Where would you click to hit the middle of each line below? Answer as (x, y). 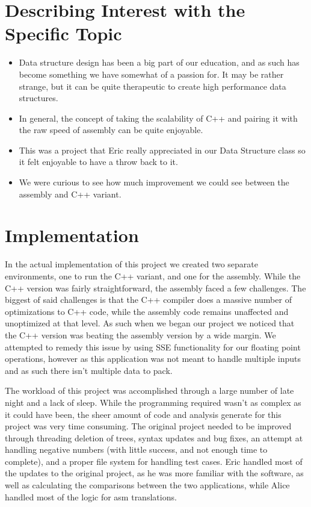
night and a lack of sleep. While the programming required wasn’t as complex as (153, 402)
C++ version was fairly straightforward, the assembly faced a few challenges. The (155, 288)
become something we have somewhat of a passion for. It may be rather (151, 74)
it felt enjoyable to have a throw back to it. (98, 162)
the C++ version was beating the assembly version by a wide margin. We (140, 334)
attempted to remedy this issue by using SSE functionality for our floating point (153, 347)
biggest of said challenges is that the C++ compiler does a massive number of (148, 300)
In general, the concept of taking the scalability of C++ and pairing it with (158, 118)
